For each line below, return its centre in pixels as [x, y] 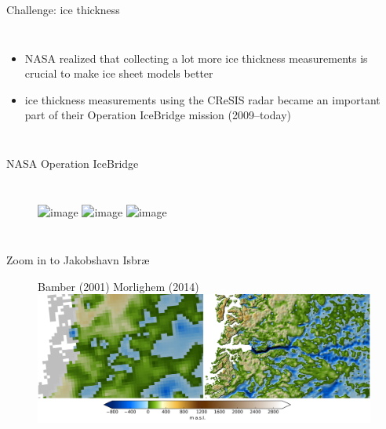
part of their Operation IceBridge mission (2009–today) [158, 115]
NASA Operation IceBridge [73, 163]
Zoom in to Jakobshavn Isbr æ [78, 260]
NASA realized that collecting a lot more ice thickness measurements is [196, 58]
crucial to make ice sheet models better [119, 73]
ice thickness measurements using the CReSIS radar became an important [202, 99]
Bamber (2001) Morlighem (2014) [118, 286]
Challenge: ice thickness [63, 9]
